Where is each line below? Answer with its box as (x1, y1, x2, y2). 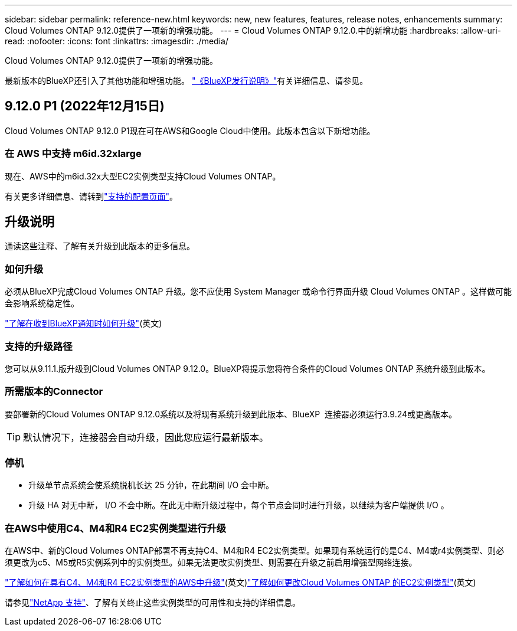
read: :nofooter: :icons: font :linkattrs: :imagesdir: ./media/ (5, 36, 228, 46)
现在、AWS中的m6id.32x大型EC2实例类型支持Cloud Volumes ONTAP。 (5, 171, 281, 181)
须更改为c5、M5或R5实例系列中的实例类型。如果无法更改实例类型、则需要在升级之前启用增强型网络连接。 (5, 557, 417, 568)
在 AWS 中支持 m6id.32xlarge (5, 148, 142, 160)
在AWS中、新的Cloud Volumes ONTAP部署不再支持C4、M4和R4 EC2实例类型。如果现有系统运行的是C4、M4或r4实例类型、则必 (5, 545, 505, 556)
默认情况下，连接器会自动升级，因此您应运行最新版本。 (23, 431, 269, 443)
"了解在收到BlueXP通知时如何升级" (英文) (5, 318, 162, 329)
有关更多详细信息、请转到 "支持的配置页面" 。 (5, 191, 178, 201)
